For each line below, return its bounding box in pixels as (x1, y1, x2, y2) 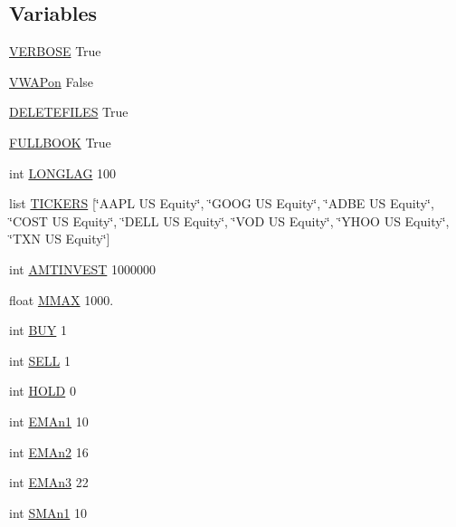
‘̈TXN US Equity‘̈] (9, 229, 110, 248)
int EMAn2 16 (9, 442, 89, 461)
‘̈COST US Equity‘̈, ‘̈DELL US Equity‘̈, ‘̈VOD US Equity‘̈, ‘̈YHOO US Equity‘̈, (9, 211, 450, 230)
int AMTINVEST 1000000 (9, 259, 157, 278)
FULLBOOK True (9, 132, 111, 151)
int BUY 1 (9, 321, 67, 340)
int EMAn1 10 (9, 411, 89, 430)
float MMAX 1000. (9, 290, 114, 309)
